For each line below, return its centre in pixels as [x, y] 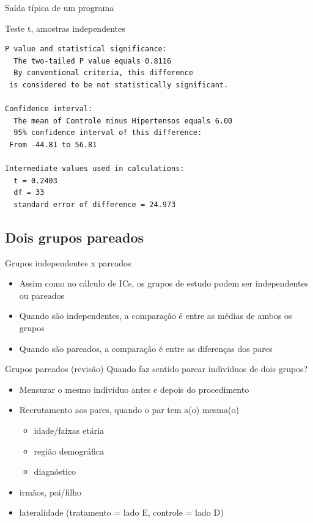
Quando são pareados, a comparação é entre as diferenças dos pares [146, 348]
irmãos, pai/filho [50, 492]
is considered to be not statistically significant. [119, 85]
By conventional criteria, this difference [103, 73]
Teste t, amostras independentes [65, 28]
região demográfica [69, 451]
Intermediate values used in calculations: [95, 169]
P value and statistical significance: [86, 49]
